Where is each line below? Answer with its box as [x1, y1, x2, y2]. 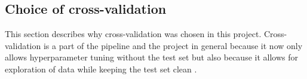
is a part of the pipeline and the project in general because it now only [43, 39, 303, 51]
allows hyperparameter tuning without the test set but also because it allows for [5, 51, 298, 63]
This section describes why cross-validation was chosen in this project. [5, 28, 262, 40]
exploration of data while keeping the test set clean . [5, 62, 197, 75]
